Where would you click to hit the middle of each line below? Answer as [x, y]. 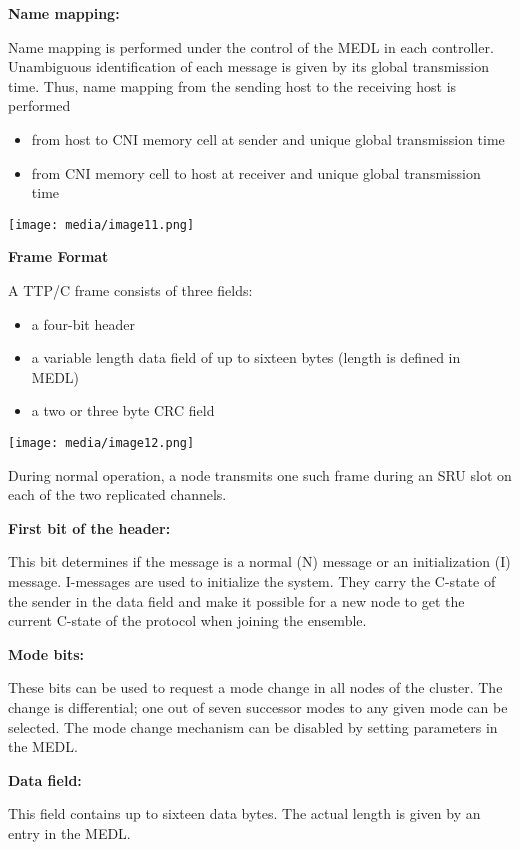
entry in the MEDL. [69, 832]
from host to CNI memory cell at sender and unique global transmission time [268, 138]
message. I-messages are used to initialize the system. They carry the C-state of [252, 581]
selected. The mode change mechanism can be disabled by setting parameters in [253, 726]
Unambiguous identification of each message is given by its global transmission [248, 66]
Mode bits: [46, 653]
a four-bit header [83, 323]
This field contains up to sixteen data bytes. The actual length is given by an [244, 813]
